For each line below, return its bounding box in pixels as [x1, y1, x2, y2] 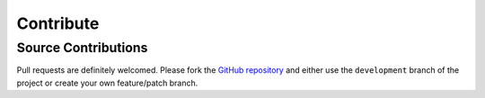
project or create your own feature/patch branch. [16, 77, 198, 88]
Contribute [16, 13, 100, 33]
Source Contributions [16, 40, 148, 56]
